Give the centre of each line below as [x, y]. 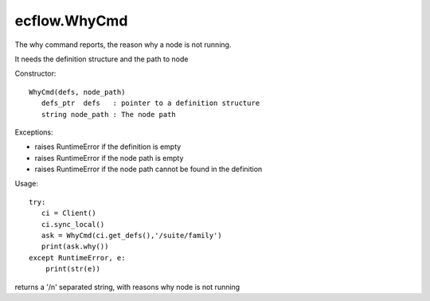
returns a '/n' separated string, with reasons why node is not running [127, 287]
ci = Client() [68, 213]
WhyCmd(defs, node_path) [77, 92]
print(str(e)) [73, 269]
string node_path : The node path [109, 114]
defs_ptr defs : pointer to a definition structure [150, 103]
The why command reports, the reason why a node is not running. [123, 45]
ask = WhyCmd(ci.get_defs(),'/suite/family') [131, 236]
